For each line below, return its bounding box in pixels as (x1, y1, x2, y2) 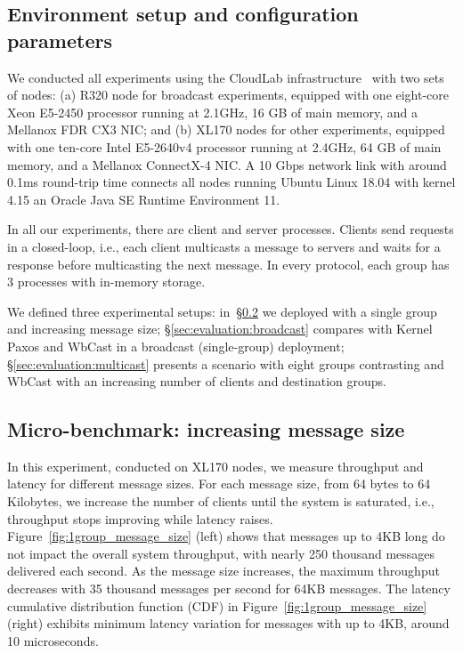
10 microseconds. (7, 631, 99, 649)
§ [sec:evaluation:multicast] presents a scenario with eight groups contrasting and (7, 354, 444, 373)
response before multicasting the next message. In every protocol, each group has (7, 254, 450, 273)
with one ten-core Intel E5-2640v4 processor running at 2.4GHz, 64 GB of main (7, 137, 442, 156)
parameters (7, 26, 112, 53)
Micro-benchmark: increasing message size (7, 415, 405, 443)
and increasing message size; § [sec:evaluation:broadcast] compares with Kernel (7, 319, 433, 338)
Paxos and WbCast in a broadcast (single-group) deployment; (7, 336, 345, 355)
